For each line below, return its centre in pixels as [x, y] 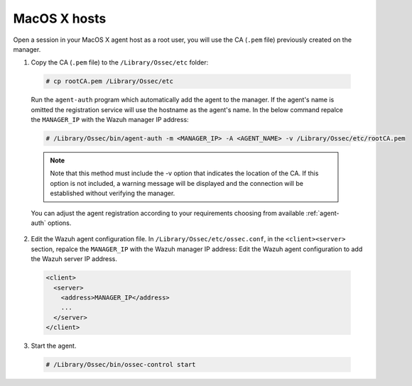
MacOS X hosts [60, 18]
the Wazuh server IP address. [74, 259]
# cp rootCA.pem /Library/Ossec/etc [110, 81]
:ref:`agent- [322, 213]
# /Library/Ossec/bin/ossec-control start [121, 365]
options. [59, 223]
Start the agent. [54, 346]
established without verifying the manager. [113, 193]
